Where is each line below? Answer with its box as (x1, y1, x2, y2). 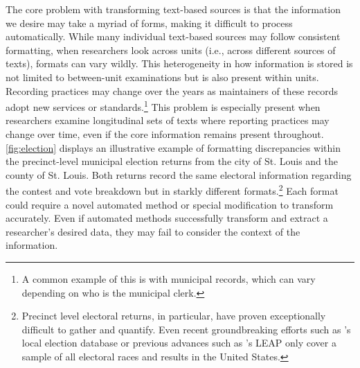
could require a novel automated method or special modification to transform (6, 197, 334, 211)
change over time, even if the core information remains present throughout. (6, 127, 324, 141)
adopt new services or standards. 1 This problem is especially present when (6, 98, 321, 114)
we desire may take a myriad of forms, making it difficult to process (6, 15, 293, 30)
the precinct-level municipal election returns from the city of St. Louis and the (6, 154, 339, 168)
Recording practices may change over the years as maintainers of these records (6, 83, 338, 98)
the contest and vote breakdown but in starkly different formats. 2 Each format (6, 182, 339, 198)
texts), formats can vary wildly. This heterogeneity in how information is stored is (6, 56, 353, 71)
